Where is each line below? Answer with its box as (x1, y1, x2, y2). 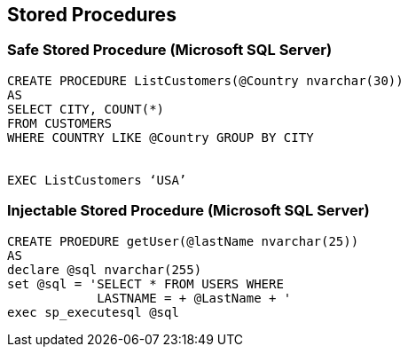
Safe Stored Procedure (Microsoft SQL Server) (7, 41, 333, 59)
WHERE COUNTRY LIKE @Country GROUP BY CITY (7, 130, 314, 145)
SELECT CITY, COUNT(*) (7, 101, 165, 116)
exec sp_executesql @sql (7, 304, 179, 319)
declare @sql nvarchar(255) (7, 262, 202, 277)
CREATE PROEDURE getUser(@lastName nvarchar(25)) (7, 233, 359, 248)
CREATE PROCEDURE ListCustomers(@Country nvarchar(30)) (7, 73, 404, 88)
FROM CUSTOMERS (7, 115, 113, 130)
